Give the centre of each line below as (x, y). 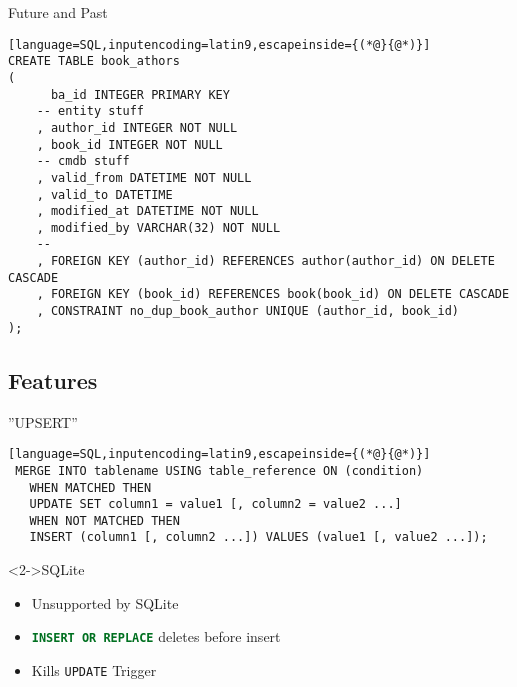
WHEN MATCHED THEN (90, 487)
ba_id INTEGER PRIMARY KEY (140, 94)
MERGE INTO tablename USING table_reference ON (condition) (219, 470)
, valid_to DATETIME (104, 194)
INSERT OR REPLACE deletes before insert (156, 636)
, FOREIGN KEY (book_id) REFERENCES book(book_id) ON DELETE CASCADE (273, 294)
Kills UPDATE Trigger (94, 669)
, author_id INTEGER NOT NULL (137, 127)
